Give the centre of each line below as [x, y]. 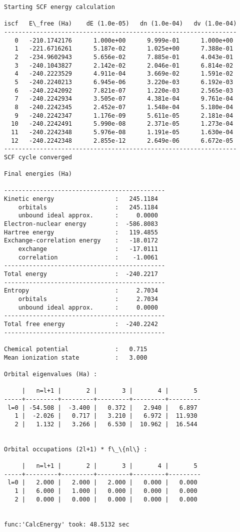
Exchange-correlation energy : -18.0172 [81, 241]
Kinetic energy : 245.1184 [81, 199]
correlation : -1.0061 [88, 257]
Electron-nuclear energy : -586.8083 [81, 224]
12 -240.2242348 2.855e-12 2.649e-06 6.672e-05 [122, 141]
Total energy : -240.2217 [81, 274]
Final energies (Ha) [38, 174]
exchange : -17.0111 [88, 249]
